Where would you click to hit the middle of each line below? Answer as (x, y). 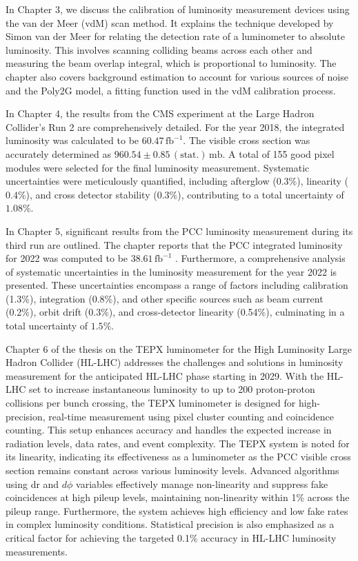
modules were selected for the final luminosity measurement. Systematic (158, 167)
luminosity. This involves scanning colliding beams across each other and (159, 49)
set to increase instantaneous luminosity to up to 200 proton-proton (172, 389)
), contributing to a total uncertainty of (261, 194)
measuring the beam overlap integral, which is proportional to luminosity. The (171, 63)
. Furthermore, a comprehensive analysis (260, 258)
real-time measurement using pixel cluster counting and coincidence (191, 416)
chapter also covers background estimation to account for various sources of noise (177, 76)
